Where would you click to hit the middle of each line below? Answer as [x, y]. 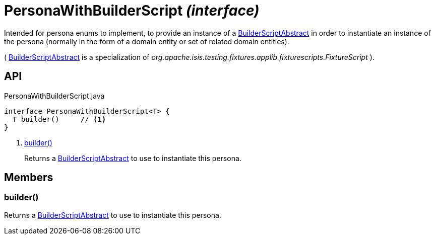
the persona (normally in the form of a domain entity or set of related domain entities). [147, 41]
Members [29, 178]
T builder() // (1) [59, 119]
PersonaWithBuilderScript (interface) [132, 11]
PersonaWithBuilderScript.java [54, 96]
